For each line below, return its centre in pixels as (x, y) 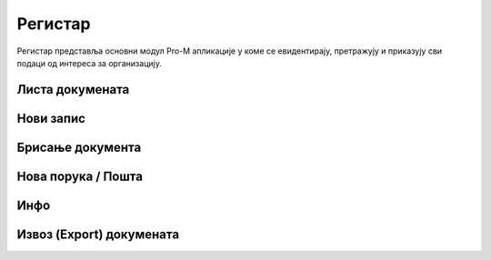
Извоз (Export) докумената (98, 234)
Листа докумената (73, 90)
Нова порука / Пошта (80, 176)
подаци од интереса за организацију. (90, 63)
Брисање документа (79, 147)
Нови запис (51, 118)
